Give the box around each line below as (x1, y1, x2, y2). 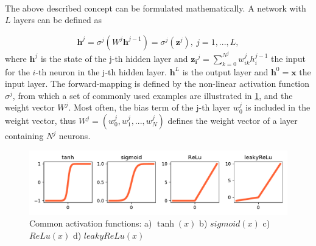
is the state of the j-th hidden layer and (40, 52, 188, 64)
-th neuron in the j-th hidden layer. (35, 65, 167, 78)
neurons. (58, 129, 91, 142)
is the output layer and (182, 65, 269, 78)
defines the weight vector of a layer (167, 114, 298, 127)
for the (5, 65, 30, 78)
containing (5, 129, 44, 142)
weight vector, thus (5, 114, 76, 127)
